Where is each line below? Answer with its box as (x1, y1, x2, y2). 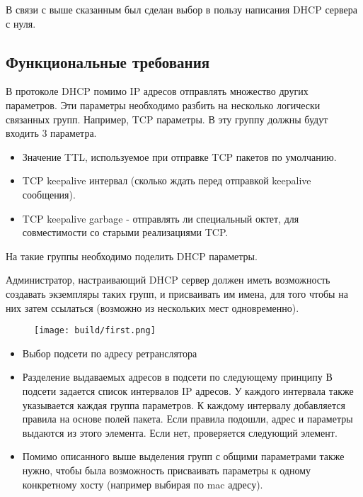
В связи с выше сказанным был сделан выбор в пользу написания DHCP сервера (6, 2, 357, 16)
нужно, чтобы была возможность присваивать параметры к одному (22, 462, 311, 477)
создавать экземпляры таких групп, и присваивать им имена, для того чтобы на (6, 286, 348, 301)
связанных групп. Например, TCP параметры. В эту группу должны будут (6, 111, 328, 126)
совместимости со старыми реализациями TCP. (22, 225, 229, 240)
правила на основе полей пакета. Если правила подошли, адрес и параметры (22, 411, 353, 426)
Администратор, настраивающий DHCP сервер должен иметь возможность (6, 272, 330, 287)
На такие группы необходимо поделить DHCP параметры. (6, 248, 258, 263)
